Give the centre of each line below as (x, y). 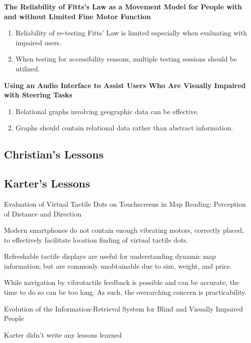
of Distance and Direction (43, 213)
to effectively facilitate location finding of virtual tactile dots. (96, 239)
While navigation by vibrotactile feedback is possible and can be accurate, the (122, 282)
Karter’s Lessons (47, 183)
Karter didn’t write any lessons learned (63, 334)
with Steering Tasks (38, 95)
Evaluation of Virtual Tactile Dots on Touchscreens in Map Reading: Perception (125, 203)
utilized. (28, 68)
